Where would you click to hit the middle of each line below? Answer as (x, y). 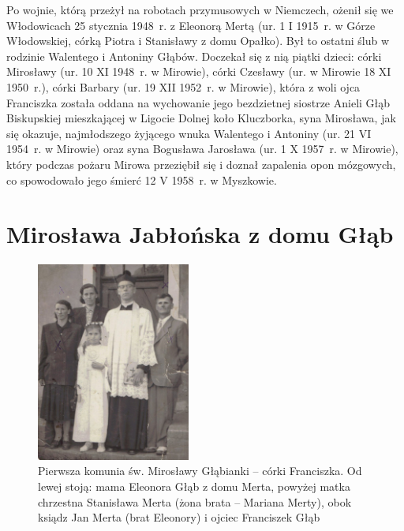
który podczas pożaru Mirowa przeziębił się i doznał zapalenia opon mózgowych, (201, 164)
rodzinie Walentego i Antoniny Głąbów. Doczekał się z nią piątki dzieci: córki (194, 56)
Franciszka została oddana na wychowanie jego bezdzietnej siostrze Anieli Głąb (198, 102)
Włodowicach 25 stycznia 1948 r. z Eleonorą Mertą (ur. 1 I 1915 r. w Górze (191, 25)
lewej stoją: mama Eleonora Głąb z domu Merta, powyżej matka (194, 486)
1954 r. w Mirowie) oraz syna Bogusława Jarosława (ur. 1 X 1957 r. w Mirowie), (202, 149)
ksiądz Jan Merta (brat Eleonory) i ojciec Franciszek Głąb (179, 517)
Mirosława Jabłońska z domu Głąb (200, 234)
